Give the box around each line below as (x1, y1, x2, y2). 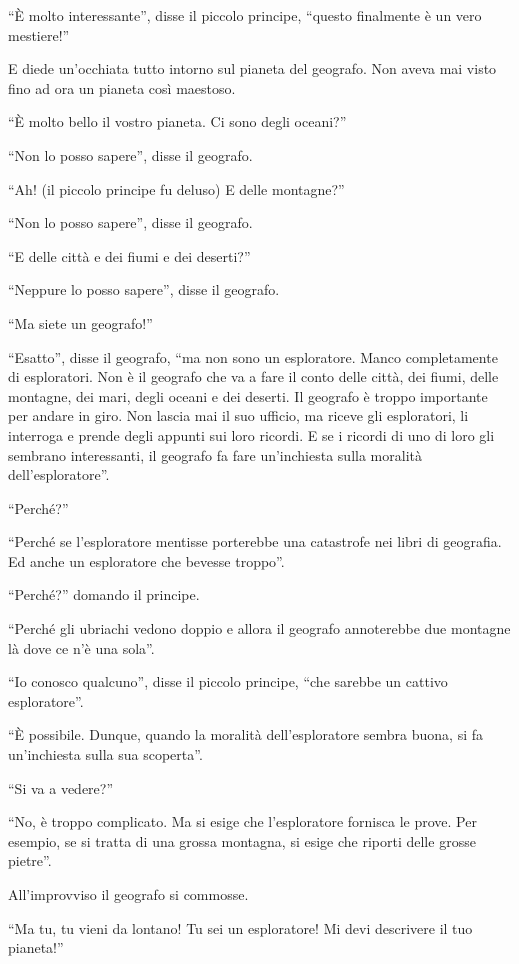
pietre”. (8, 850, 52, 871)
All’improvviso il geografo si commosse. (8, 884, 249, 904)
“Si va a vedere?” (8, 777, 114, 798)
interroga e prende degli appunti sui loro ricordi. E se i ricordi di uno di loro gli (8, 424, 495, 445)
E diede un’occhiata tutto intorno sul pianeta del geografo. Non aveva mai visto (8, 58, 497, 79)
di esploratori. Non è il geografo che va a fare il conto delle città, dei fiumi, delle (8, 366, 499, 387)
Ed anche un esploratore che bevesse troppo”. (8, 550, 285, 571)
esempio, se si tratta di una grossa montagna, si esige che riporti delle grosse (8, 830, 476, 851)
